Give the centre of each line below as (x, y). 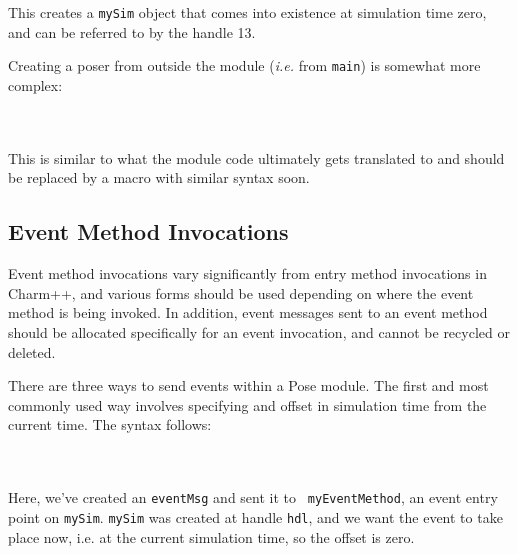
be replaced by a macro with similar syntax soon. (159, 177)
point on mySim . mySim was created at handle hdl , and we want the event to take (255, 516)
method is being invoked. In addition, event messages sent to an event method (248, 312)
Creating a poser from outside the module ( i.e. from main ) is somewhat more (244, 65)
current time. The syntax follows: (110, 424)
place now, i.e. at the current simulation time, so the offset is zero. (211, 536)
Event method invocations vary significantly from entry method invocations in (247, 273)
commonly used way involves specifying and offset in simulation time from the (247, 404)
